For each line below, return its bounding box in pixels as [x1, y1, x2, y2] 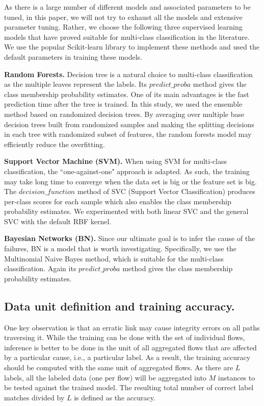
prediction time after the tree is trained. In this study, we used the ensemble [4, 99, 243, 109]
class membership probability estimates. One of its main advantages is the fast [4, 88, 249, 99]
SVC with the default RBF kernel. [4, 216, 112, 226]
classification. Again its [4, 263, 76, 274]
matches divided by [4, 392, 65, 402]
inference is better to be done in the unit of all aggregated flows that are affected [4, 342, 257, 352]
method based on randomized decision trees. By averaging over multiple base [4, 108, 245, 119]
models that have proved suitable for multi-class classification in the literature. [4, 31, 250, 42]
